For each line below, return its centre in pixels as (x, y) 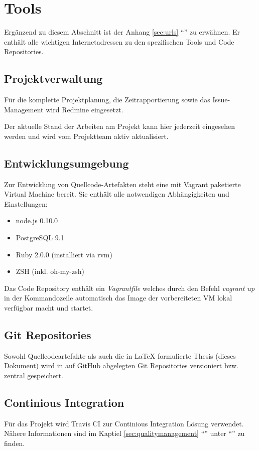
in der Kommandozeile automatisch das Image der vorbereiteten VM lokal (118, 298)
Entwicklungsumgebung (67, 163)
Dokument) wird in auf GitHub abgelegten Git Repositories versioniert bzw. (121, 365)
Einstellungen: (26, 203)
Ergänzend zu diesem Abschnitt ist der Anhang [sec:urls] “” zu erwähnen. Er (122, 32)
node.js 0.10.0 (37, 220)
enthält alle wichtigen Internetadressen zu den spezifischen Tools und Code (119, 41)
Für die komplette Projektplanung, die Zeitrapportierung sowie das (107, 100)
